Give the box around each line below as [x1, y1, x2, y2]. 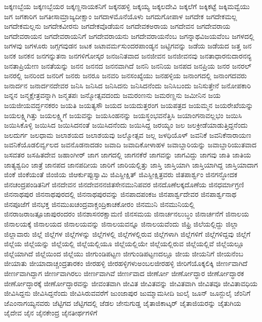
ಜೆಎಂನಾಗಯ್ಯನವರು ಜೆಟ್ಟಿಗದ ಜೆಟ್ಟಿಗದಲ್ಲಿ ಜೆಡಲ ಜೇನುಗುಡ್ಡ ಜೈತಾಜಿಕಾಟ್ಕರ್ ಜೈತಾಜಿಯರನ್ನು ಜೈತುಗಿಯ [4, 297, 241, 308]
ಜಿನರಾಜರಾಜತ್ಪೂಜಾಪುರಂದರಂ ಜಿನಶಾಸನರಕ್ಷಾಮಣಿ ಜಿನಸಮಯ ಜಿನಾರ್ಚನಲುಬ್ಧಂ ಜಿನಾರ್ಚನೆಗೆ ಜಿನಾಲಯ [4, 208, 249, 219]
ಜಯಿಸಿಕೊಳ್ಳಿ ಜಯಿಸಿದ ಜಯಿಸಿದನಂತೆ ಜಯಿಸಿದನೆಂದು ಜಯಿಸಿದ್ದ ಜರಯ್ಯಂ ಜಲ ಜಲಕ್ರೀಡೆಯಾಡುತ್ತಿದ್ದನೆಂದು [4, 120, 248, 130]
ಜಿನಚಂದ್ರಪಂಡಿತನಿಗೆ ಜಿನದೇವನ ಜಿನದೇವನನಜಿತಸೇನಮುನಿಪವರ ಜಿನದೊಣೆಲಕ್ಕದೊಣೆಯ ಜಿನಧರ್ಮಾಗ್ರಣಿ [4, 179, 244, 189]
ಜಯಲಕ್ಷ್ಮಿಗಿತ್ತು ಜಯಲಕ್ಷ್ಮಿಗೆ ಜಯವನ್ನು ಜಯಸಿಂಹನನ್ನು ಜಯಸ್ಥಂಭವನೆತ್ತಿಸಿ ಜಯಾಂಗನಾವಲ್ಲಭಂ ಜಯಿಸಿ [4, 110, 242, 120]
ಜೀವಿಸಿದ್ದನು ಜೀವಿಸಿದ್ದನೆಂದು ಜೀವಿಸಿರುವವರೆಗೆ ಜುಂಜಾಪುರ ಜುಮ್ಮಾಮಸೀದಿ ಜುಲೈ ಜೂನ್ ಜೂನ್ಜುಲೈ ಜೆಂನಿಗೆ [4, 288, 251, 298]
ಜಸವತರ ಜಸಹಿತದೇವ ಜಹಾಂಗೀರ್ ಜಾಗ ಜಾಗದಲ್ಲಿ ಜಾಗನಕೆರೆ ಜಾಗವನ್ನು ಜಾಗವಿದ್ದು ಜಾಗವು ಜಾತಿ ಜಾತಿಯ [4, 149, 251, 159]
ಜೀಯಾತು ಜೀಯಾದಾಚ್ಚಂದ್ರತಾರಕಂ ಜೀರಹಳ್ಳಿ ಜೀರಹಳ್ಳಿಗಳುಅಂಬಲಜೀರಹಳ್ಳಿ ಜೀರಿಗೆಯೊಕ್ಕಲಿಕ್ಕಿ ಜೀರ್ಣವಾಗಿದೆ [4, 258, 248, 269]
